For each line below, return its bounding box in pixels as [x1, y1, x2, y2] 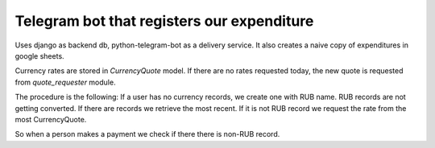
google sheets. [14, 51, 64, 60]
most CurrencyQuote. [14, 114, 87, 124]
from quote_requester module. [14, 77, 116, 87]
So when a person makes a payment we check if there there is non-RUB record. [14, 129, 280, 139]
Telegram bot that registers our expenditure [14, 12, 314, 30]
